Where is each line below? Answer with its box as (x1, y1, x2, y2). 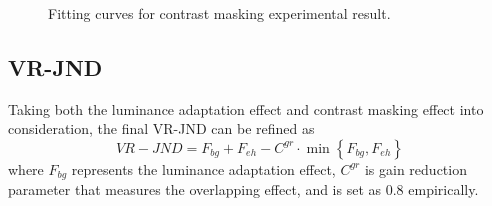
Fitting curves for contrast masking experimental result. (48, 3, 391, 23)
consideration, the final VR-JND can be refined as (8, 118, 315, 139)
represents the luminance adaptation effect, (71, 158, 336, 179)
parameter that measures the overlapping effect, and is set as (8, 179, 382, 200)
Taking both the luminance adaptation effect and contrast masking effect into (8, 98, 484, 119)
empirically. (408, 179, 479, 200)
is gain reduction (364, 158, 467, 179)
